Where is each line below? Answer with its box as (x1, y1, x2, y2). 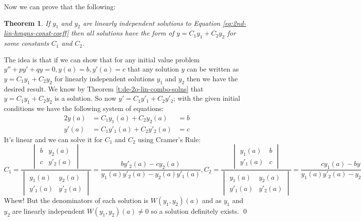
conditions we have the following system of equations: (4, 103, 164, 113)
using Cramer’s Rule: (138, 134, 201, 144)
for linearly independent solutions (54, 73, 155, 83)
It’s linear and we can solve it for (4, 134, 103, 144)
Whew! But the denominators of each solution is (4, 195, 149, 205)
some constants (4, 38, 49, 48)
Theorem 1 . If (4, 18, 50, 28)
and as (202, 195, 222, 205)
